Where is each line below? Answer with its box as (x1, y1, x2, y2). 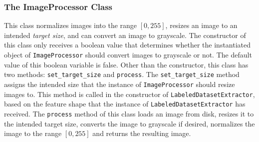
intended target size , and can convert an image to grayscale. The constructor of (4, 29, 246, 40)
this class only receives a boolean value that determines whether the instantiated (4, 39, 251, 50)
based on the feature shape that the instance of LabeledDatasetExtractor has (4, 98, 246, 109)
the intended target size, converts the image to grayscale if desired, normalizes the (4, 118, 255, 128)
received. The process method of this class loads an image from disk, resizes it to (4, 108, 254, 118)
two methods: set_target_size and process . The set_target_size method (4, 69, 240, 79)
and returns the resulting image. (92, 128, 191, 138)
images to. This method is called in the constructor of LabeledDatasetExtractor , (4, 88, 255, 99)
